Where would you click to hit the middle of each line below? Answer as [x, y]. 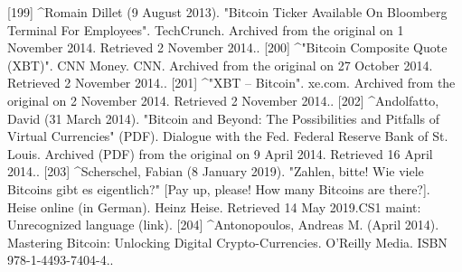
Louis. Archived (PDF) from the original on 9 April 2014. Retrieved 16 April [220, 153]
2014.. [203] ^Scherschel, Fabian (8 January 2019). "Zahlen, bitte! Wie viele [216, 171]
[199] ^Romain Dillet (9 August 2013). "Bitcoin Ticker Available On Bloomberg [227, 12]
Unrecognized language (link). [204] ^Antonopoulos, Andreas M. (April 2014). [223, 225]
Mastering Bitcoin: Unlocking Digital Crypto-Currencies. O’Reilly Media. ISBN [227, 242]
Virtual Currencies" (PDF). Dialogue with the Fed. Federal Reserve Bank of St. [228, 136]
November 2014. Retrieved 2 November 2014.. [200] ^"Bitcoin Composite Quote [227, 47]
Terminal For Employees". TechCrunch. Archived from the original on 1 [206, 29]
